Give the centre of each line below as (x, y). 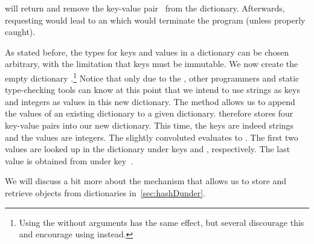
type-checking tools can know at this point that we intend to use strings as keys (152, 90)
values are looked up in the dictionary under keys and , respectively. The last (148, 149)
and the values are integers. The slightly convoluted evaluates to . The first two (152, 137)
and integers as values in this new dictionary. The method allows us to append (150, 101)
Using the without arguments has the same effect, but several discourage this (162, 222)
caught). (20, 32)
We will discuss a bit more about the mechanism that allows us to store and (146, 181)
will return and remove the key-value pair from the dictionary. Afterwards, (145, 8)
